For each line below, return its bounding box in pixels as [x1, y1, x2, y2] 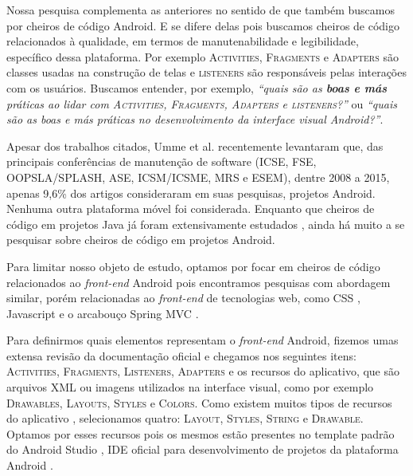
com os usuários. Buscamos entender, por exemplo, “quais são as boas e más [6, 79, 388, 96]
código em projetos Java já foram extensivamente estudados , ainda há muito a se [6, 215, 405, 232]
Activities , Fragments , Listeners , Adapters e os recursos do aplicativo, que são [6, 363, 400, 380]
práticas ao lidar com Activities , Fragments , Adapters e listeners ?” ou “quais [6, 95, 397, 112]
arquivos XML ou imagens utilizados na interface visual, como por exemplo [6, 379, 374, 395]
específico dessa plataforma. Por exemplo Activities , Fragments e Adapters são [6, 48, 399, 65]
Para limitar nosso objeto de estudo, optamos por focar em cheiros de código [6, 258, 380, 274]
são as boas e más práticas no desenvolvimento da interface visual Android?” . [6, 111, 384, 128]
